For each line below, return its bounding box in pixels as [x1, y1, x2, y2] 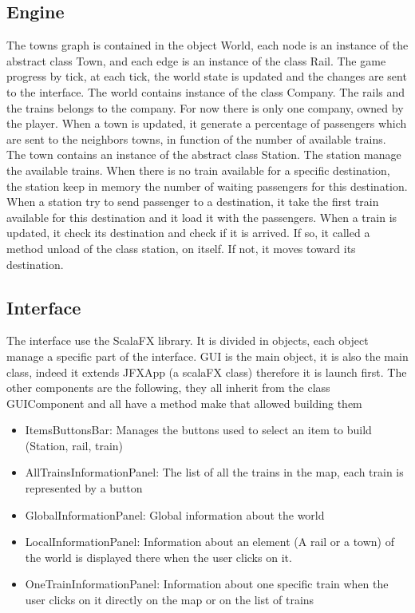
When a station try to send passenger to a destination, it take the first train [6, 193, 379, 210]
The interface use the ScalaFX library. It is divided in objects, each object [6, 332, 369, 349]
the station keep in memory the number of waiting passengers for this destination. [6, 177, 408, 194]
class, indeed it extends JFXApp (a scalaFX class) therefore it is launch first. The [6, 363, 407, 380]
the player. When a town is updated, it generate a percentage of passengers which [6, 115, 407, 132]
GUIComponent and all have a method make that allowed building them [6, 394, 362, 411]
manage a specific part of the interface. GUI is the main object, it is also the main [6, 347, 409, 364]
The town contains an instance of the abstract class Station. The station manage [6, 146, 401, 163]
